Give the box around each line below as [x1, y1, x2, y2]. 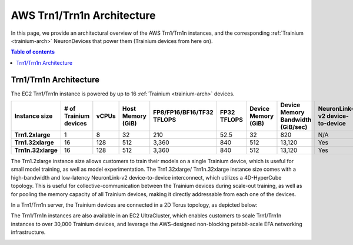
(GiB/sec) [280, 123, 308, 131]
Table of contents [11, 48, 55, 55]
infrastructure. [11, 229, 46, 236]
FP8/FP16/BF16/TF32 [153, 108, 214, 117]
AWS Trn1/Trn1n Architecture [11, 9, 156, 22]
